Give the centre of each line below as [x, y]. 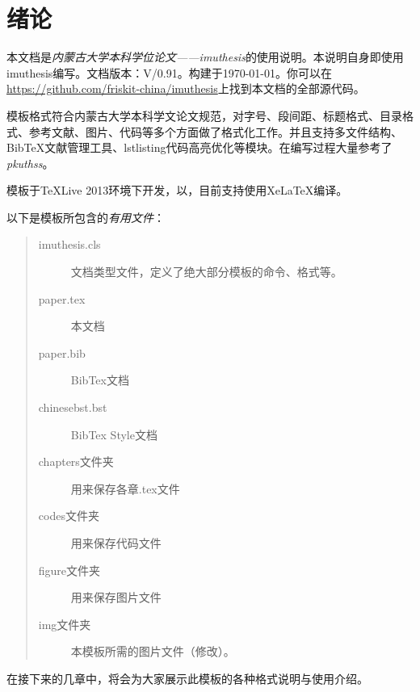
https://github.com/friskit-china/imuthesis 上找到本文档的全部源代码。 [186, 88]
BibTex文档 [100, 380]
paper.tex [62, 298]
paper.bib [62, 352]
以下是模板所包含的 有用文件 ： [86, 217]
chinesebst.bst [73, 407]
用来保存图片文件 [116, 597]
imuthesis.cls [69, 244]
